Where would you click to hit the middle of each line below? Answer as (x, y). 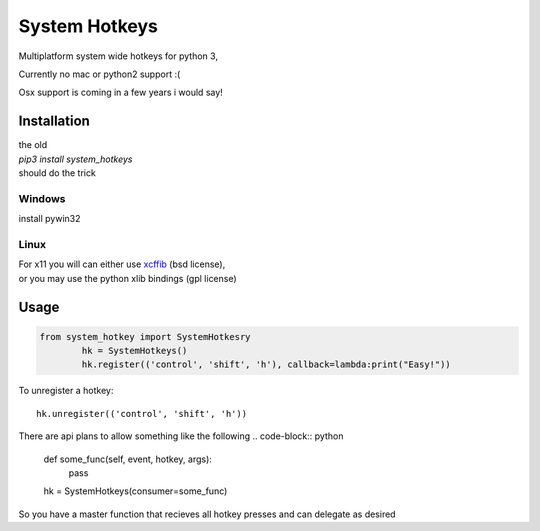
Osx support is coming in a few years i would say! (121, 92)
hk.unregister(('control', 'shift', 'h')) (142, 413)
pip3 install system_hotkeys (75, 159)
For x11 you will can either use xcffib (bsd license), (122, 264)
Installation (54, 121)
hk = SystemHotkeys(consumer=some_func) (135, 491)
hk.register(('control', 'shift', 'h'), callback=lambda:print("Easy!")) (266, 364)
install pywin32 (49, 219)
